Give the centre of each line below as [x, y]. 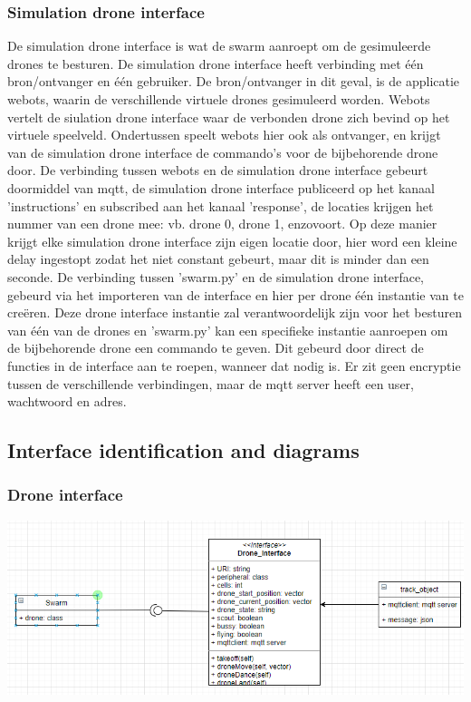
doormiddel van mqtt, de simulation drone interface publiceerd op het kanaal [221, 187]
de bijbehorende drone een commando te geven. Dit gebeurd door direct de [216, 348]
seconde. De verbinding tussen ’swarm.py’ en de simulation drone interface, [216, 276]
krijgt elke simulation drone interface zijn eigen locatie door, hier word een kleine [232, 241]
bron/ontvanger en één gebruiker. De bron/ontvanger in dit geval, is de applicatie [234, 81]
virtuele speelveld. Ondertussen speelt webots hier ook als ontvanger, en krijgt [224, 135]
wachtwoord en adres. [67, 401]
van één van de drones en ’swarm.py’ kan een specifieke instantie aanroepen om [228, 330]
